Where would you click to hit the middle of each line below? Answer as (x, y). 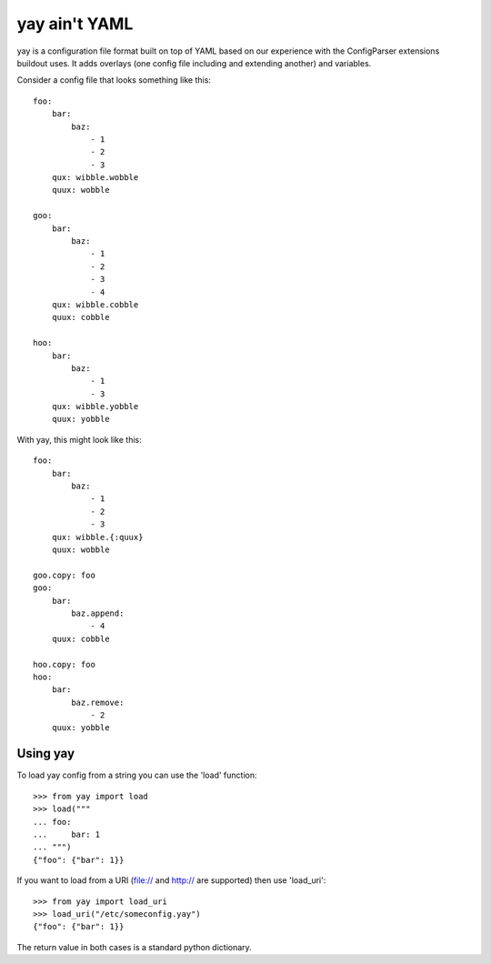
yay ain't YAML (75, 24)
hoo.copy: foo (64, 664)
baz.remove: (98, 702)
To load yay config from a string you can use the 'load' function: (137, 775)
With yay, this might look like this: (79, 439)
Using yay (46, 753)
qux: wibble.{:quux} (97, 537)
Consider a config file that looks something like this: (114, 80)
